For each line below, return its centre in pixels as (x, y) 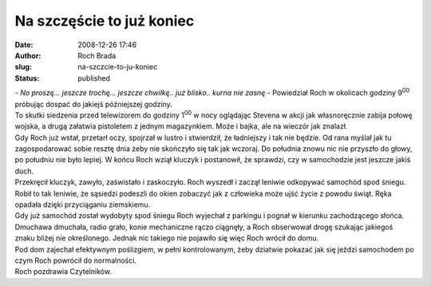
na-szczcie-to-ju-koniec (118, 67)
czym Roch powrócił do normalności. (76, 260)
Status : (27, 78)
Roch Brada (97, 55)
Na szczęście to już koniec (105, 21)
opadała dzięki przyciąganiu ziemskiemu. (83, 205)
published (94, 78)
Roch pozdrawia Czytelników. (63, 272)
